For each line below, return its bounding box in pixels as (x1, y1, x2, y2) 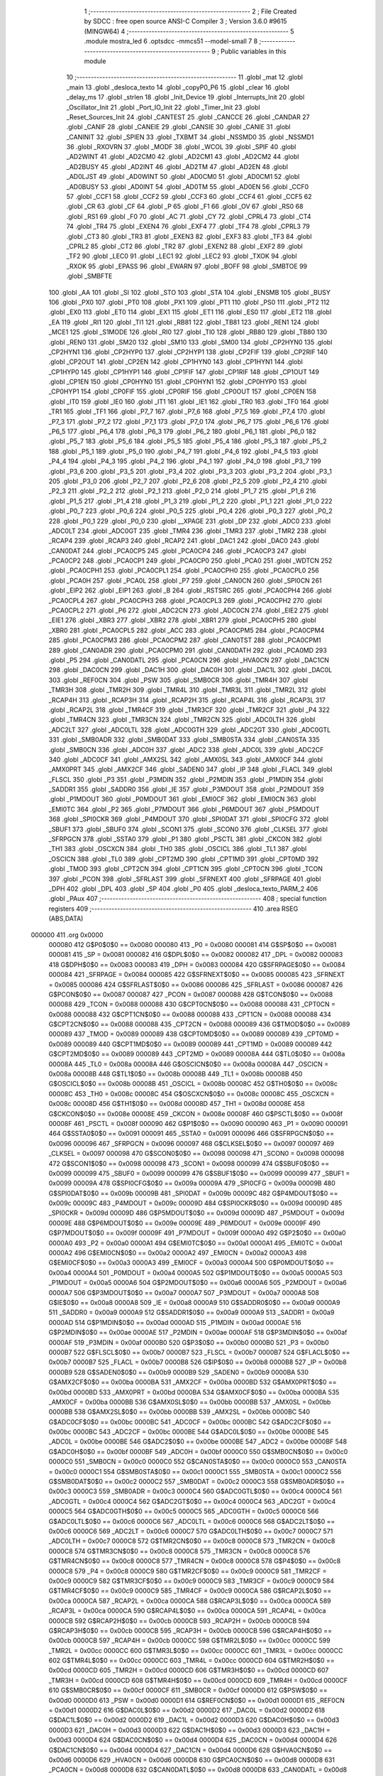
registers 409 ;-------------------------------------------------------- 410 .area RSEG (48, 904, 299, 913)
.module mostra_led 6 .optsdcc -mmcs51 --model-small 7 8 (84, 37, 258, 45)
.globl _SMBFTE (66, 272, 113, 281)
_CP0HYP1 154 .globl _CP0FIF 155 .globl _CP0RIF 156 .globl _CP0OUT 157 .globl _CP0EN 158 (48, 387, 317, 396)
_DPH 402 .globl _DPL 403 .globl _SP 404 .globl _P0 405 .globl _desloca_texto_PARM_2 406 (48, 884, 318, 893)
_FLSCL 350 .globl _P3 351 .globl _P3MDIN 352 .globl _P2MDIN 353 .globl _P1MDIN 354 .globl (48, 775, 323, 784)
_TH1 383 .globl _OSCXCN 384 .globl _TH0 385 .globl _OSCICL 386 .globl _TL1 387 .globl (48, 845, 307, 853)
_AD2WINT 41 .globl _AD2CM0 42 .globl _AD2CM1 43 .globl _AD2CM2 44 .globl (66, 153, 299, 161)
